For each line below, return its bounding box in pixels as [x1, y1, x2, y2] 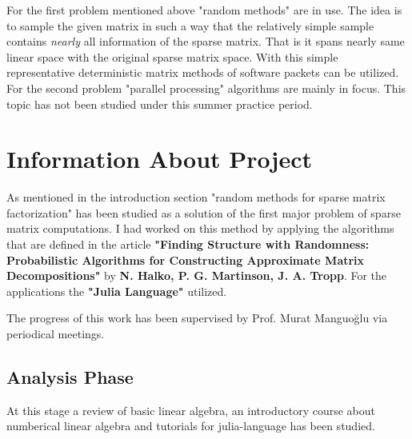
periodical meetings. [6, 325, 105, 342]
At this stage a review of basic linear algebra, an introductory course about [6, 401, 375, 418]
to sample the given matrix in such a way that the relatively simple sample [6, 17, 374, 34]
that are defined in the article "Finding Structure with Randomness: [6, 236, 370, 253]
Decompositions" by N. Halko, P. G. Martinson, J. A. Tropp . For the [6, 267, 387, 284]
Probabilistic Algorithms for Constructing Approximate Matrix [6, 251, 365, 268]
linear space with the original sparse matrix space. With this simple [6, 48, 338, 65]
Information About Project [6, 142, 312, 175]
